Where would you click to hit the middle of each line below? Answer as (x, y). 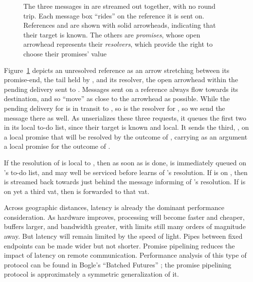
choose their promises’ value (65, 53)
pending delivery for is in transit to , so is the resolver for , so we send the (115, 108)
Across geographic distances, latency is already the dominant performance (114, 207)
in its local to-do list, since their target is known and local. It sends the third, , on (126, 127)
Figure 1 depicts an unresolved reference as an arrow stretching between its (117, 70)
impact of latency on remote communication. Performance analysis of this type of (125, 255)
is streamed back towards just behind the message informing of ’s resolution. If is (125, 182)
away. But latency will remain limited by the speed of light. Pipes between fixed (123, 236)
